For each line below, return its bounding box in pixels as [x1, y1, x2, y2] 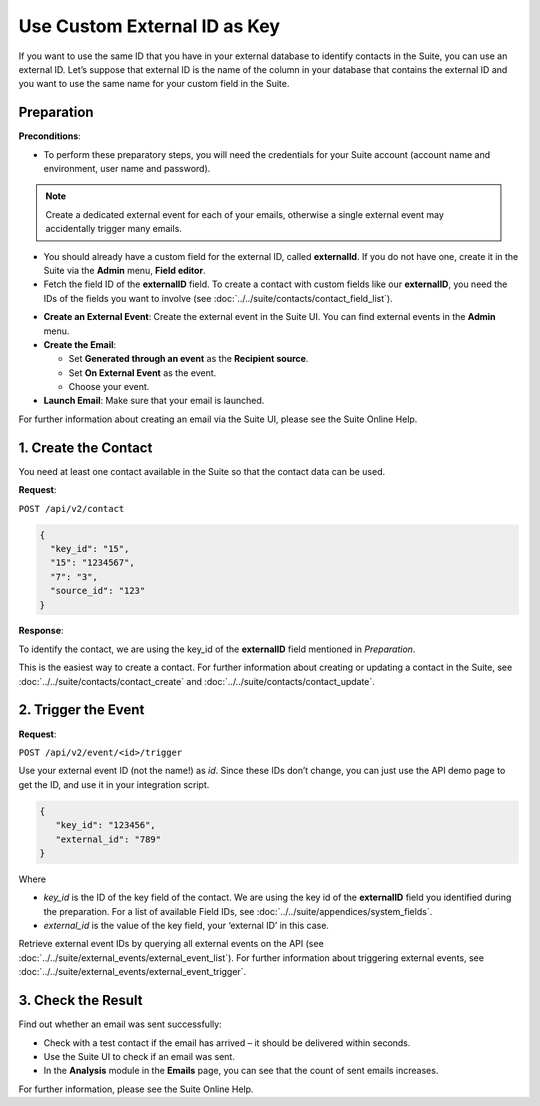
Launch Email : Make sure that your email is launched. [43, 395, 265, 407]
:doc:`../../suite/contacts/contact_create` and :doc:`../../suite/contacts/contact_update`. [18, 675, 375, 687]
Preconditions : [18, 130, 82, 142]
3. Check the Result [18, 992, 143, 1009]
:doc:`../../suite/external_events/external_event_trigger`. [18, 966, 247, 978]
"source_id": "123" [50, 585, 146, 597]
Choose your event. [68, 381, 150, 393]
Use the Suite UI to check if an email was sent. [43, 1050, 235, 1062]
